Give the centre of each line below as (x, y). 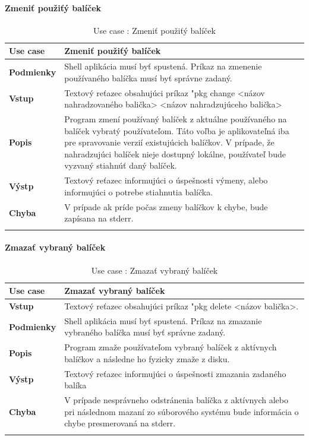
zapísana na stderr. (99, 218)
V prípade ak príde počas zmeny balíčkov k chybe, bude (166, 206)
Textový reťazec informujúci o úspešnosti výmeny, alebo (166, 180)
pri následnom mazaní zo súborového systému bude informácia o (182, 411)
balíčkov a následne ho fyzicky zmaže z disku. (147, 358)
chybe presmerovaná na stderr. (120, 423)
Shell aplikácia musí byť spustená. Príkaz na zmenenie (163, 66)
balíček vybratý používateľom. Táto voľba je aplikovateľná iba (177, 130)
